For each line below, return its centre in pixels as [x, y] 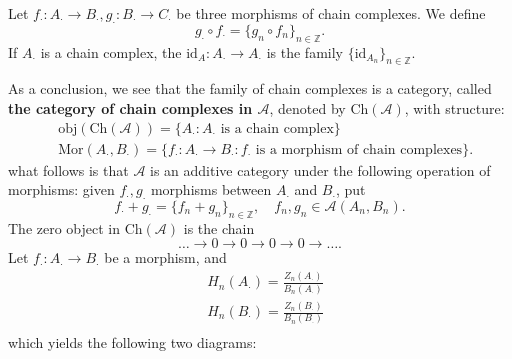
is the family [304, 51]
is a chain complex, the [111, 51]
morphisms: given [61, 189]
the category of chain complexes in [130, 107]
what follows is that [68, 169]
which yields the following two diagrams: [132, 342]
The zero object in [64, 227]
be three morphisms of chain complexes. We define [331, 13]
